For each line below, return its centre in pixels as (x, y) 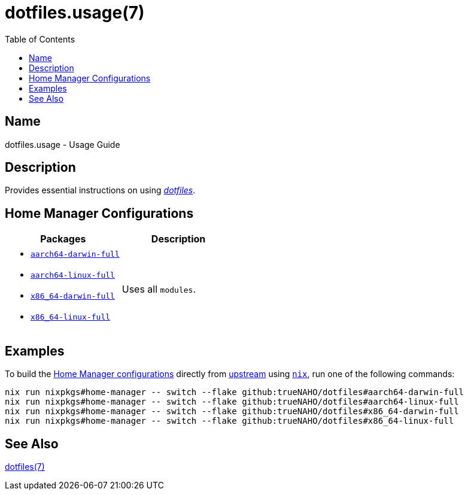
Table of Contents (40, 39)
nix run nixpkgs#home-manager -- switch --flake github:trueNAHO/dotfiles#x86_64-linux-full (230, 421)
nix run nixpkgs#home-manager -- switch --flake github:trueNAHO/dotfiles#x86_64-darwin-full (232, 412)
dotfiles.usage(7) (75, 13)
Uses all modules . (159, 289)
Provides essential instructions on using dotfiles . (100, 190)
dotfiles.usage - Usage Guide (63, 144)
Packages (63, 239)
